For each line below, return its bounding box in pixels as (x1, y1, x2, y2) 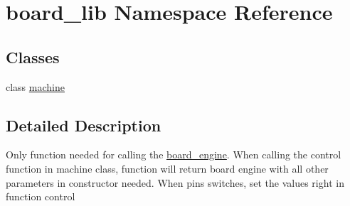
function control (6, 189, 75, 204)
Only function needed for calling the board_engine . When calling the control (6, 147, 341, 162)
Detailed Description (6, 114, 161, 136)
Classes (6, 45, 60, 67)
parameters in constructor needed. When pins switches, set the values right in (6, 175, 344, 190)
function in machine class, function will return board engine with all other (6, 161, 329, 175)
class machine (6, 79, 65, 94)
